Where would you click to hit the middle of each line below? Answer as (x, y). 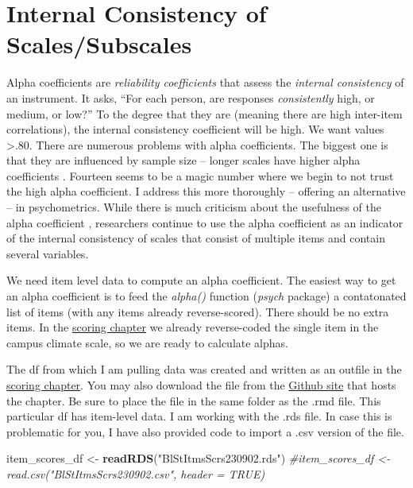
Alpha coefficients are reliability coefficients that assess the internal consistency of (205, 82)
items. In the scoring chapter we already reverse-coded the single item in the (193, 327)
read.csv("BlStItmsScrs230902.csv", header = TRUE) (136, 473)
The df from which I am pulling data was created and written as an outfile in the (204, 369)
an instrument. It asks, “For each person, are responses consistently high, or (191, 97)
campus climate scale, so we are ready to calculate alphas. (147, 342)
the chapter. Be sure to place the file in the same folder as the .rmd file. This (194, 400)
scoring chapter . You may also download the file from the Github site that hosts (201, 385)
